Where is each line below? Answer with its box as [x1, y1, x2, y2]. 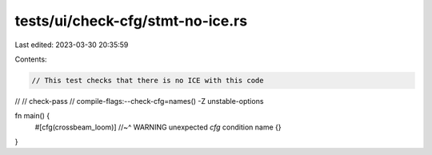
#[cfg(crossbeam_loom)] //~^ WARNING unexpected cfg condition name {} [34, 122, 282, 132]
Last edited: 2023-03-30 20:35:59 [14, 40, 129, 50]
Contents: [14, 54, 47, 64]
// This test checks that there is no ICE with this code [31, 76, 264, 85]
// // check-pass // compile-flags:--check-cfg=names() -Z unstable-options [14, 96, 264, 105]
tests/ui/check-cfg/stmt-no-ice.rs [14, 12, 248, 30]
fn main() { [14, 111, 50, 121]
